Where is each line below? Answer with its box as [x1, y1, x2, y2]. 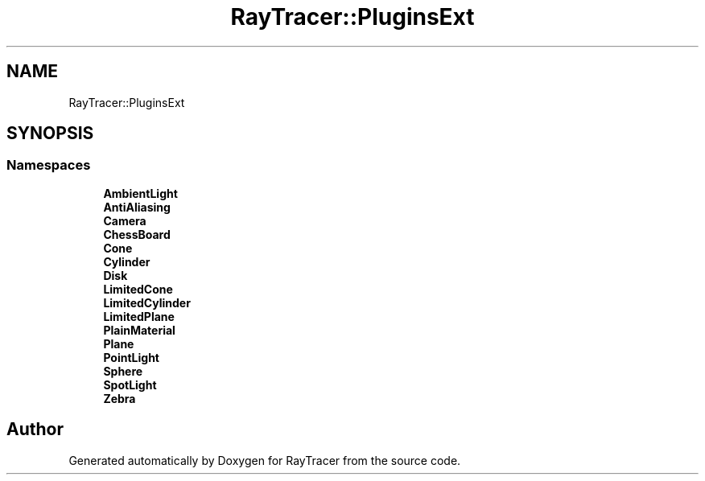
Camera [103, 213, 146, 228]
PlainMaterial [103, 323, 175, 337]
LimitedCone [103, 282, 173, 296]
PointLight [103, 350, 160, 364]
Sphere [103, 364, 143, 378]
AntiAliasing [103, 199, 171, 214]
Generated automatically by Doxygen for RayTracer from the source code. [68, 453, 461, 467]
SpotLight [103, 377, 157, 392]
